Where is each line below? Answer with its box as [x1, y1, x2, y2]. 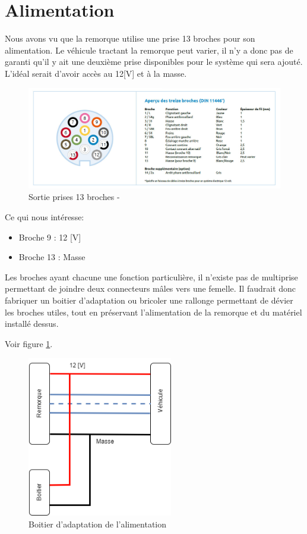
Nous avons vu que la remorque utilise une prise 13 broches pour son [5, 32, 255, 45]
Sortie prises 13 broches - [29, 191, 120, 203]
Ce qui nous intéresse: [5, 211, 84, 223]
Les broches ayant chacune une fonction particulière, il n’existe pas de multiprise [5, 270, 298, 283]
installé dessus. [5, 317, 59, 330]
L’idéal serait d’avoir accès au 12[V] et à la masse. [5, 67, 187, 79]
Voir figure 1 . [5, 337, 53, 349]
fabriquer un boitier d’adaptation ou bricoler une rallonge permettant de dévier [5, 294, 293, 306]
